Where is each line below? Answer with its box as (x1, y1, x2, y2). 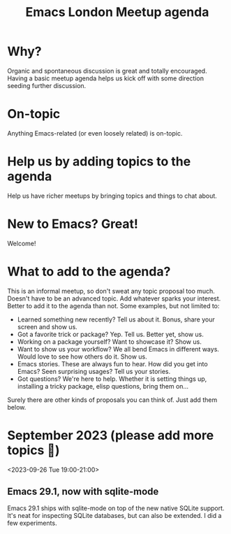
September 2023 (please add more (7, 427, 214, 443)
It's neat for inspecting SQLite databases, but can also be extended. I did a (7, 512, 222, 520)
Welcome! (7, 239, 36, 247)
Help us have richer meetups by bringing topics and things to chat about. (7, 192, 218, 200)
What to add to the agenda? (7, 264, 171, 280)
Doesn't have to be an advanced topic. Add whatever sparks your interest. (7, 294, 221, 303)
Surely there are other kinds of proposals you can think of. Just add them (7, 396, 218, 404)
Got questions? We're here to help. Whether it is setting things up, (17, 375, 207, 383)
